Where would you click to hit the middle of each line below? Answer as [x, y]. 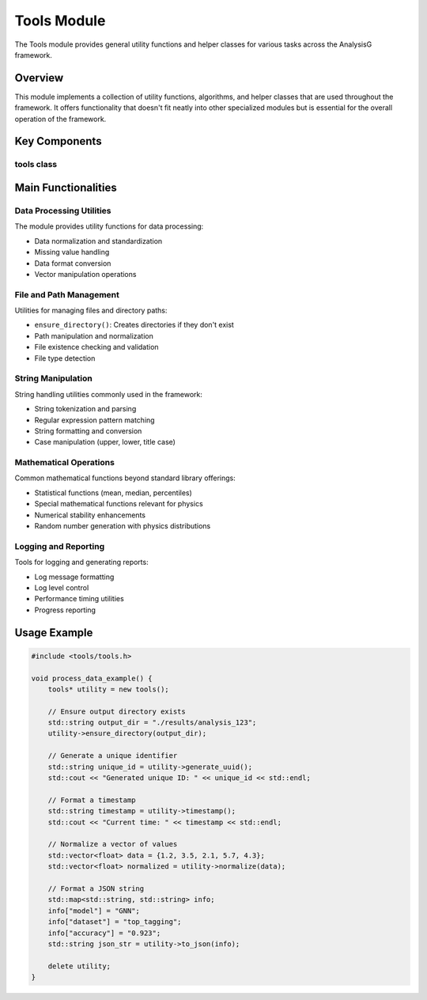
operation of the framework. [60, 119]
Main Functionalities [66, 188]
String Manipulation [53, 378]
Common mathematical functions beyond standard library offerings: [125, 478]
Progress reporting [65, 610]
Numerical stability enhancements [90, 515]
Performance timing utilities [79, 599]
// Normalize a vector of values [113, 844]
